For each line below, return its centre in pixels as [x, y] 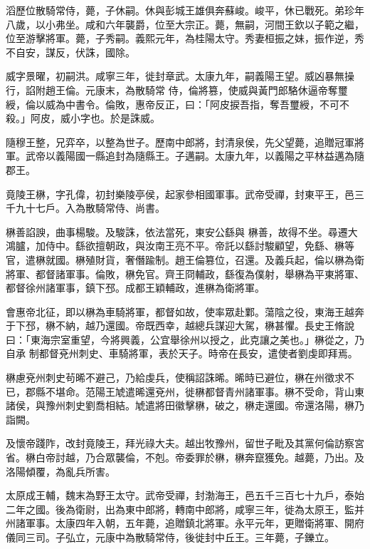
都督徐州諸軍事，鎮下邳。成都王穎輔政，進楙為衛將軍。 [135, 288]
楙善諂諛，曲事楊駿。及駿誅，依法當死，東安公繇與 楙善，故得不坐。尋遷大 [182, 231]
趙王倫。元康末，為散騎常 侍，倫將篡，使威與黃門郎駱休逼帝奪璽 [196, 89]
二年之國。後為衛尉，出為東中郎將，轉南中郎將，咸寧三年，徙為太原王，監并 [185, 509]
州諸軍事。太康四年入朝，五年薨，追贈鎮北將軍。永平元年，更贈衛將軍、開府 [185, 523]
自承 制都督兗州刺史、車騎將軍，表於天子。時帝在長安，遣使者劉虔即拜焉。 [182, 353]
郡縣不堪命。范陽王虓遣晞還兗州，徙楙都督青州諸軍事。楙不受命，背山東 [195, 391]
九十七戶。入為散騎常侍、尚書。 [90, 208]
